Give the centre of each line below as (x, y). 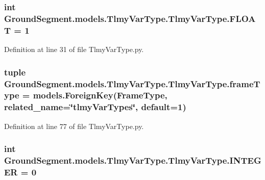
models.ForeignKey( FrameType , (100, 95)
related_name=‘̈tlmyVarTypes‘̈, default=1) (95, 107)
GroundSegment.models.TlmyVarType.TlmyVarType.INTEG (133, 160)
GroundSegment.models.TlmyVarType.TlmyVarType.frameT (132, 83)
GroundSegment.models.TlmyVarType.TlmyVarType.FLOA (130, 18)
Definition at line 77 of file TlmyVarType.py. (74, 126)
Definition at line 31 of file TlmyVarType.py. (74, 49)
